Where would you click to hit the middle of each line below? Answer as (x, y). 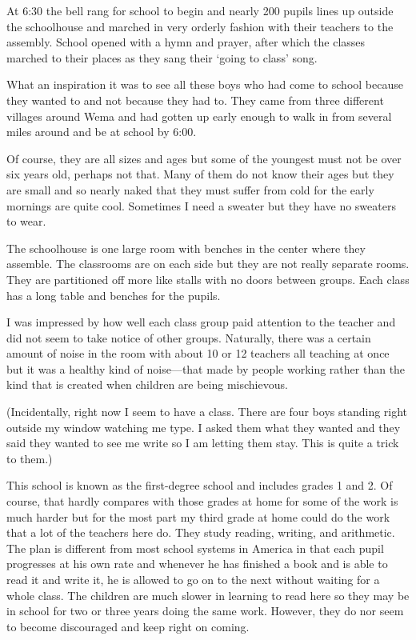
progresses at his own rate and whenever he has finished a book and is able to (197, 564)
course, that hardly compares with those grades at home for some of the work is (202, 501)
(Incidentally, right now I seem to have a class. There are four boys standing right (207, 412)
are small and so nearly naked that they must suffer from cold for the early (190, 189)
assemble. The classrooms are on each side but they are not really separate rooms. (208, 264)
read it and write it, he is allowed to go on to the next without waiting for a (193, 579)
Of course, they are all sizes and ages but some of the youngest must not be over (204, 158)
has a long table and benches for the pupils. (114, 295)
